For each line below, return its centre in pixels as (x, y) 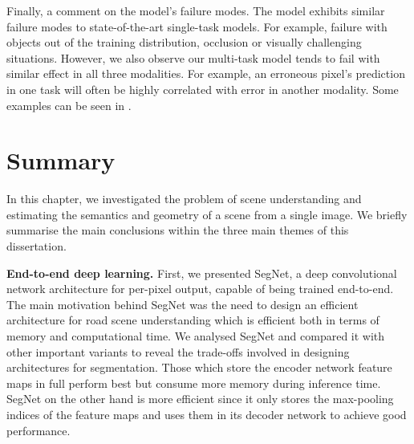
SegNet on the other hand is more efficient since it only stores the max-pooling (200, 399)
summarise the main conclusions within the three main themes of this (178, 230)
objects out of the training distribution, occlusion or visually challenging (184, 42)
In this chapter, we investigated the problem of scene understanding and (184, 199)
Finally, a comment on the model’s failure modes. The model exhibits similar (196, 10)
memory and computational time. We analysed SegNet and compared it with (196, 336)
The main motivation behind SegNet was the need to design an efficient (183, 304)
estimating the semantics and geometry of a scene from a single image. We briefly (207, 214)
